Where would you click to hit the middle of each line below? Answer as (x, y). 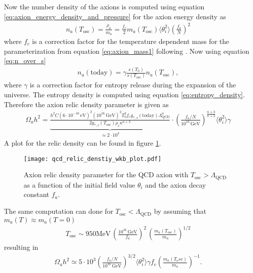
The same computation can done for (59, 211)
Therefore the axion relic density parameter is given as (87, 104)
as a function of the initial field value (80, 184)
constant (36, 194)
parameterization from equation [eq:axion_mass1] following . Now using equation (127, 51)
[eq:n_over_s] (25, 60)
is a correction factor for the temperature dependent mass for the (131, 41)
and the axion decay (176, 184)
